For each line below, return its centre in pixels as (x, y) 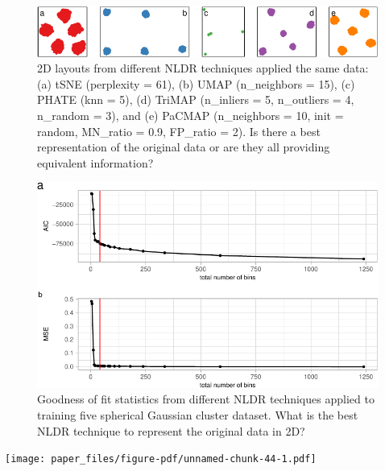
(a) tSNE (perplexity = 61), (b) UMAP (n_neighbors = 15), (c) (196, 83)
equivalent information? (95, 162)
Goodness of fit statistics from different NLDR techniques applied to (206, 399)
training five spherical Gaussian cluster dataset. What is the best (198, 414)
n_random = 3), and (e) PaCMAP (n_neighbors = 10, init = (190, 116)
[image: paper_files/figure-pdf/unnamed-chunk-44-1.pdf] (161, 459)
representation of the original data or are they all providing (184, 147)
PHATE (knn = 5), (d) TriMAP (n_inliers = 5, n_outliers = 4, (196, 99)
